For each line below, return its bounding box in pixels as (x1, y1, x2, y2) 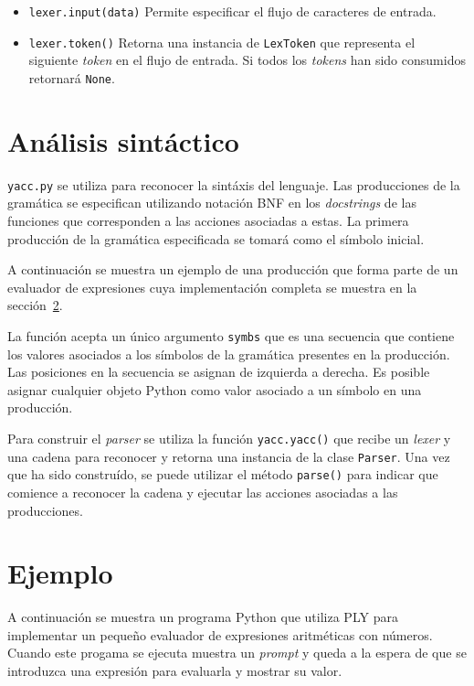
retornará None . (28, 68, 115, 87)
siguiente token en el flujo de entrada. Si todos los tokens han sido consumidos (28, 50, 466, 70)
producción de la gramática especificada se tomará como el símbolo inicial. (7, 229, 425, 248)
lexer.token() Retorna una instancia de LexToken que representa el (28, 32, 416, 51)
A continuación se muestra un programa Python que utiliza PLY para (7, 607, 398, 627)
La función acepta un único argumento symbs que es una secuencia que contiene (7, 326, 455, 345)
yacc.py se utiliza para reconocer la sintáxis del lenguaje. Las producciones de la (7, 175, 460, 194)
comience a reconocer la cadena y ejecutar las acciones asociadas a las (7, 482, 398, 501)
